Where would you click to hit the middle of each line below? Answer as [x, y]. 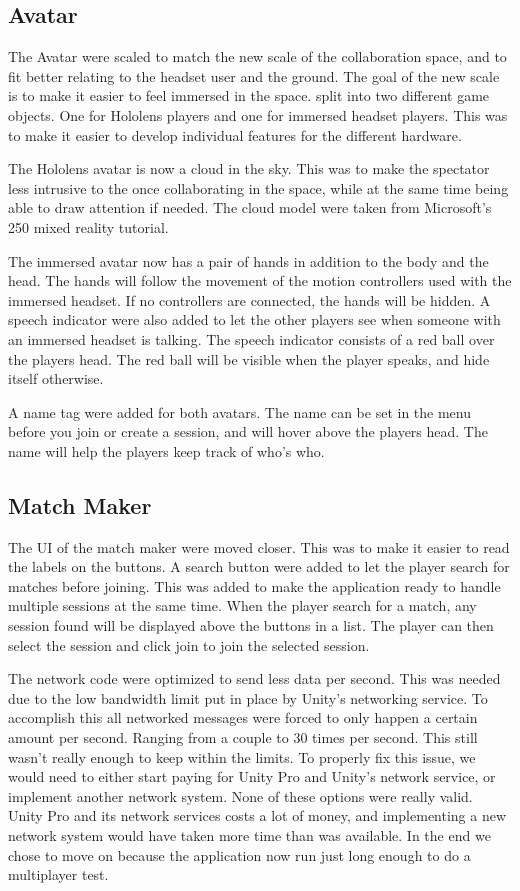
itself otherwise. [56, 378]
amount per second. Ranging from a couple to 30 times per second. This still [243, 737]
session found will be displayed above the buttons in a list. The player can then [251, 625]
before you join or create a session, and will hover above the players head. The [248, 431]
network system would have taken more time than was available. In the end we [249, 835]
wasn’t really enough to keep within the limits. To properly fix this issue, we [242, 756]
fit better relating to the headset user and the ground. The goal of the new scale [254, 75]
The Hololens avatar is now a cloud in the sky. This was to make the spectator [249, 168]
